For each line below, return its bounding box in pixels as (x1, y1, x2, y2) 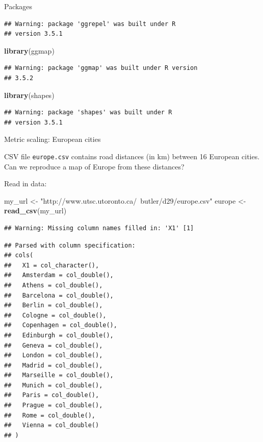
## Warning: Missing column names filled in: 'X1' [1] (4, 224, 194, 232)
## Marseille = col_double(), (4, 372, 114, 379)
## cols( (4, 252, 34, 259)
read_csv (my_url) (4, 205, 67, 216)
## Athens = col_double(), (4, 281, 103, 289)
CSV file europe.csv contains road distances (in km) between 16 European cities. (4, 151, 260, 161)
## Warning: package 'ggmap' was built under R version (4, 64, 198, 72)
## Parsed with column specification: (4, 241, 136, 249)
